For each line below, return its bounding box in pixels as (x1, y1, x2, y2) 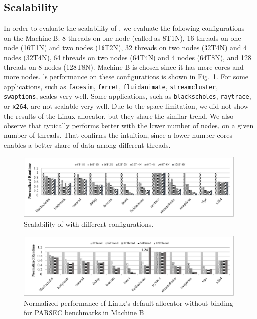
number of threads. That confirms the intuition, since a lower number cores (4, 129, 232, 140)
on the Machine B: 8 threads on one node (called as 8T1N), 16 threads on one (4, 32, 241, 43)
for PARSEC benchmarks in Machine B (24, 307, 144, 318)
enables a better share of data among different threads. (4, 139, 171, 150)
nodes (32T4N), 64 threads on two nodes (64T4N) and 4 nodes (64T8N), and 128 (4, 52, 251, 62)
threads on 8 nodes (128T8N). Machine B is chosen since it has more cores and (4, 62, 244, 72)
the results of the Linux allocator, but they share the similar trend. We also (4, 110, 234, 121)
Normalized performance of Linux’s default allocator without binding (24, 297, 233, 308)
